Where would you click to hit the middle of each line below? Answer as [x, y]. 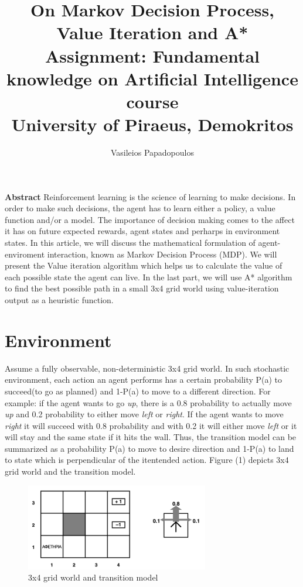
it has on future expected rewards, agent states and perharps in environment [142, 231]
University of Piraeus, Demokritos [152, 124]
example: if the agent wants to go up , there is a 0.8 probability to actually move [148, 402]
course [152, 101]
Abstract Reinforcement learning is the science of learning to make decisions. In [150, 196]
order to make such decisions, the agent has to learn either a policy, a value [140, 208]
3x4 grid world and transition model [93, 577]
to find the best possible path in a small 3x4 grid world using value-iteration [142, 288]
